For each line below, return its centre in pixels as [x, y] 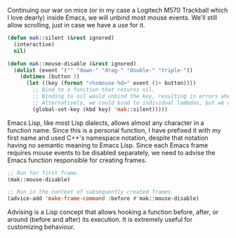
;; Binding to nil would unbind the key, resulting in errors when [133, 96]
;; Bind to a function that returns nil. [94, 90]
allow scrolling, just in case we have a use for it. [76, 25]
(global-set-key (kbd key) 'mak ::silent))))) [100, 109]
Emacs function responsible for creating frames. [77, 160]
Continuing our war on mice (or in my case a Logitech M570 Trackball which [118, 10]
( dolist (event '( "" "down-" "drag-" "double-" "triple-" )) [103, 70]
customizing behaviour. [41, 227]
